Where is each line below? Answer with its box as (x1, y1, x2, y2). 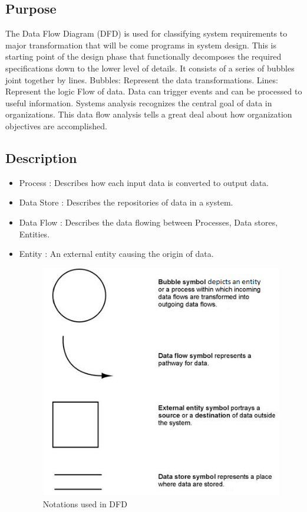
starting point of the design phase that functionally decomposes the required (5, 50, 282, 63)
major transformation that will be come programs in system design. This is (5, 38, 276, 51)
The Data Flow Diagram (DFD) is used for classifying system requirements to (5, 27, 288, 40)
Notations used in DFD (42, 497, 127, 510)
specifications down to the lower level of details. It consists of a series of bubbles (5, 61, 295, 74)
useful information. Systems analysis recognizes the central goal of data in (5, 96, 272, 109)
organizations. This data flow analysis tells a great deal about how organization (5, 108, 292, 120)
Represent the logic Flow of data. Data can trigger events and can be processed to (5, 85, 302, 97)
